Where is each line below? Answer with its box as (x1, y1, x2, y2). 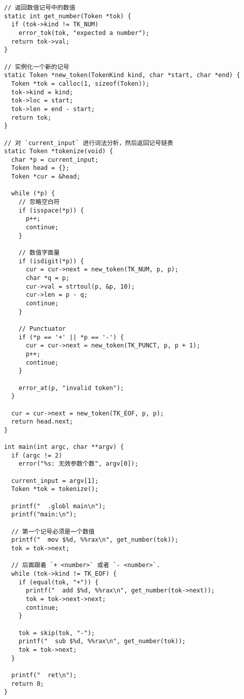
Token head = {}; (11, 164, 69, 172)
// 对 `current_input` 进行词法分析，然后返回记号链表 (4, 139, 173, 147)
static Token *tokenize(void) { (4, 148, 113, 155)
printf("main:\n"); (11, 511, 77, 518)
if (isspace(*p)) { (18, 206, 84, 214)
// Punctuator (18, 325, 66, 332)
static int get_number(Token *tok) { (4, 12, 131, 20)
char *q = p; (25, 274, 69, 282)
